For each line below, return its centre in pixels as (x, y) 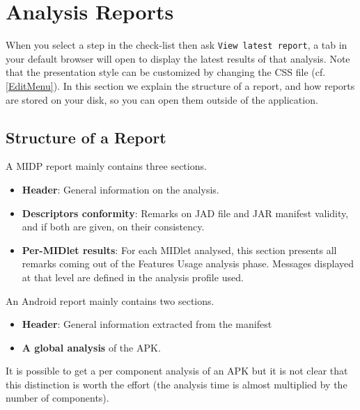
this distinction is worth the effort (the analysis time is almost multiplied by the (177, 384)
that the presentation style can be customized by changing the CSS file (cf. (166, 72)
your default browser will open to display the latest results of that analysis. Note (178, 58)
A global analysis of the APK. (91, 347)
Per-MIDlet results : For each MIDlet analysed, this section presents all (179, 250)
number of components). (57, 398)
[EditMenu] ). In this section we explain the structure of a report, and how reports (180, 85)
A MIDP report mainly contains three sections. (106, 166)
